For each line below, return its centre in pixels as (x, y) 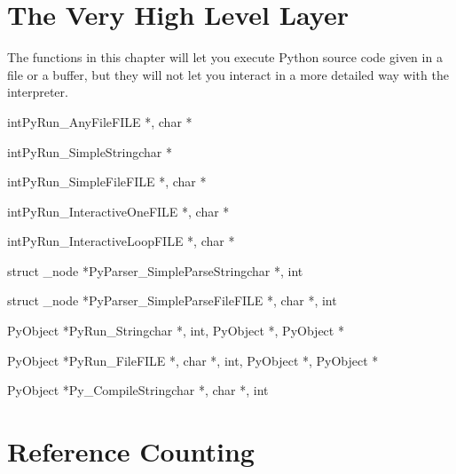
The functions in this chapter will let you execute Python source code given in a (225, 57)
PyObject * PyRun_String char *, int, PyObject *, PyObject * (176, 331)
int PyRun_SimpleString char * (90, 151)
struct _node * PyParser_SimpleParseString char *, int (155, 270)
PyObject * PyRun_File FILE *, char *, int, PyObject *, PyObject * (193, 360)
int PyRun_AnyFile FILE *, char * (100, 121)
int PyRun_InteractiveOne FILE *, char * (118, 211)
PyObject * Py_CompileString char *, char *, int (138, 390)
